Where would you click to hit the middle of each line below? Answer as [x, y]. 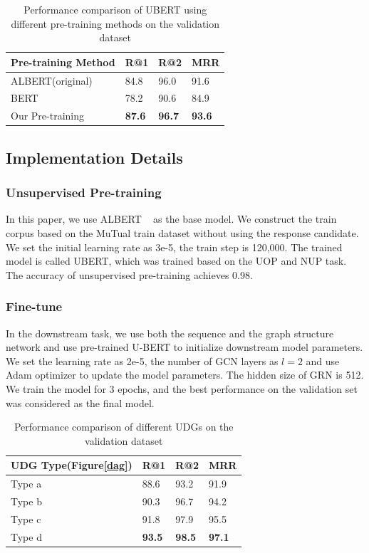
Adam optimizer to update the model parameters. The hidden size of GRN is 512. [185, 375]
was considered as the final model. [80, 402]
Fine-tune [34, 306]
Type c [26, 518]
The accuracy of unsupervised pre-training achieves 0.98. [129, 274]
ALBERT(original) [52, 80]
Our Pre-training [48, 116]
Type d [26, 536]
